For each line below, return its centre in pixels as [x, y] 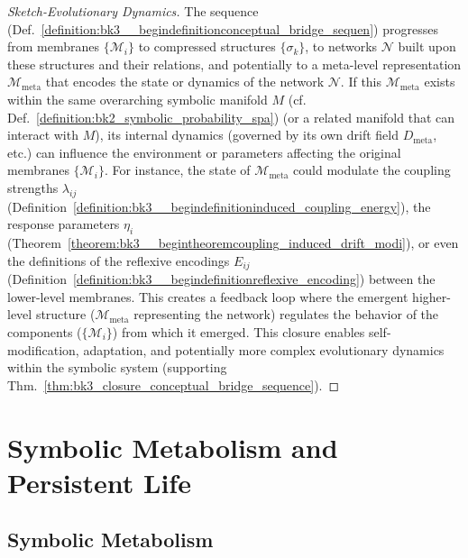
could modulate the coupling [372, 170]
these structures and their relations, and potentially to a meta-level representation [234, 64]
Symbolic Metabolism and [173, 447]
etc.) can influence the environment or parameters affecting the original [204, 152]
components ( [45, 331]
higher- [431, 296]
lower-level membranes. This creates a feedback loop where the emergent [208, 296]
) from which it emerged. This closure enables [239, 331]
